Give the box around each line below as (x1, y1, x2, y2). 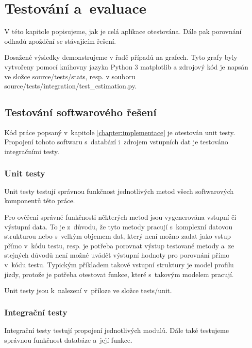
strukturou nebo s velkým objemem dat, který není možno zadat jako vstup (4, 231, 231, 241)
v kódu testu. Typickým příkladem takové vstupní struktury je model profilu (4, 260, 234, 270)
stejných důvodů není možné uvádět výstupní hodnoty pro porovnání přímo (4, 250, 230, 260)
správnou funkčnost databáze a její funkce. (4, 334, 133, 345)
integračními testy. (4, 146, 59, 157)
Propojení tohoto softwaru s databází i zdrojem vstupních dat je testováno (4, 137, 228, 147)
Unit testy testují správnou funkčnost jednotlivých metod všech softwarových (4, 186, 234, 196)
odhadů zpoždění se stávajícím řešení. (4, 35, 116, 46)
